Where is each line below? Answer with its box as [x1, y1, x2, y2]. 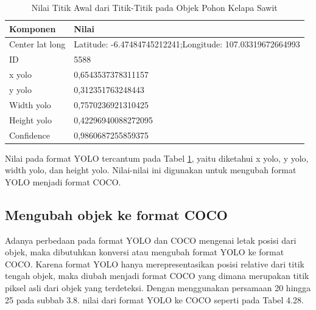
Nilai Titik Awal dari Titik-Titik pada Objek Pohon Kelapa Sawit [31, 1, 278, 13]
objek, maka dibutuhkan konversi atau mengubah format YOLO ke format [5, 246, 284, 258]
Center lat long [9, 38, 66, 50]
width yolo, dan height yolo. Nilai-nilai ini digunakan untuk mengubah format [5, 164, 297, 176]
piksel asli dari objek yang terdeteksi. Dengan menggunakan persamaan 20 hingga [5, 281, 311, 294]
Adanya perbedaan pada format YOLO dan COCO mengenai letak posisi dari [5, 233, 297, 246]
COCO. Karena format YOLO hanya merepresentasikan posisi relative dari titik [5, 257, 304, 270]
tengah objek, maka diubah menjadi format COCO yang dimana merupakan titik [5, 269, 309, 282]
